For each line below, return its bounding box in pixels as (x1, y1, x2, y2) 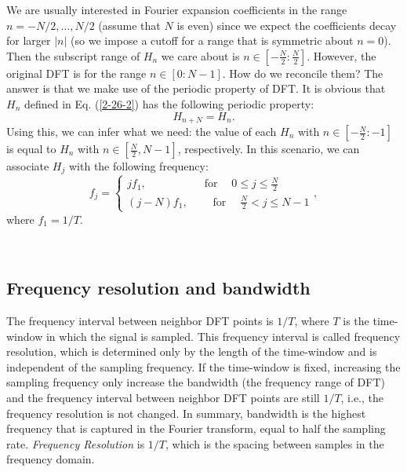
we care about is (161, 47, 240, 64)
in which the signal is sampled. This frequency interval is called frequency (45, 327, 401, 344)
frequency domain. (6, 451, 95, 467)
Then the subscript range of (6, 47, 140, 64)
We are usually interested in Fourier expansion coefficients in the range (6, 2, 347, 17)
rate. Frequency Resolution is (6, 435, 145, 452)
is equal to (6, 141, 56, 157)
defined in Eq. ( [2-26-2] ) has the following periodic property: (24, 95, 314, 112)
